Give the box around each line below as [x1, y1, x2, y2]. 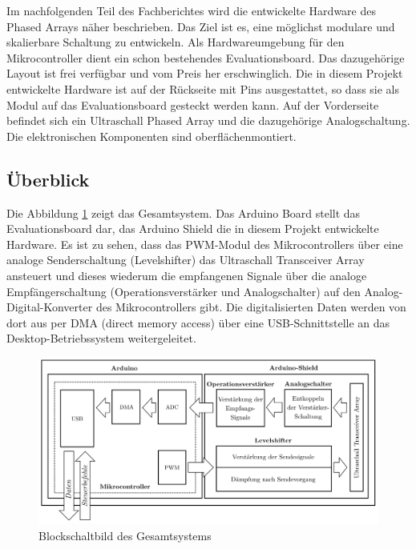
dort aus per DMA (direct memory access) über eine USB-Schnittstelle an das [6, 314, 390, 331]
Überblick [6, 166, 90, 191]
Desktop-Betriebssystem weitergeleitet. [6, 330, 196, 347]
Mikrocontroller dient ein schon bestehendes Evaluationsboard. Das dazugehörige [6, 49, 405, 66]
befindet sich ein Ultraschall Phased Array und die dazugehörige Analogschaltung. [6, 112, 410, 129]
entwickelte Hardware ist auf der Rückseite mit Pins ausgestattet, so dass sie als [6, 80, 400, 97]
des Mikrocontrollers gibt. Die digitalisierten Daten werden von [95, 299, 406, 315]
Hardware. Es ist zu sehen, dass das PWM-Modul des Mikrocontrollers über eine [6, 235, 403, 252]
